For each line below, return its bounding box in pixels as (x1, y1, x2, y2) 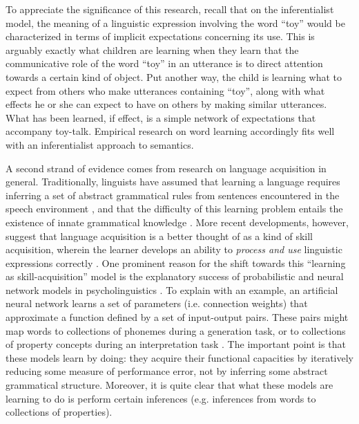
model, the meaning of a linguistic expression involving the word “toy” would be (6, 15, 345, 30)
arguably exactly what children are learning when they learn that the (6, 42, 299, 57)
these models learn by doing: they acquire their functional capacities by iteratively (6, 350, 354, 365)
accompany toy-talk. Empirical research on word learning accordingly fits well (6, 124, 335, 138)
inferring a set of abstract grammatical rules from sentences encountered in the (6, 187, 340, 202)
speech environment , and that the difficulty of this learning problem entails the (6, 201, 343, 216)
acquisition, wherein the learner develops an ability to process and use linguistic (6, 242, 342, 257)
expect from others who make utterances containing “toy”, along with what (6, 83, 325, 98)
